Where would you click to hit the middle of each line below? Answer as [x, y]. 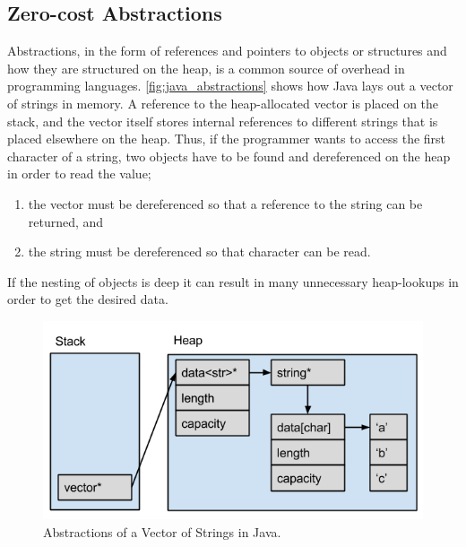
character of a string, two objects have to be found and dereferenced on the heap [229, 156]
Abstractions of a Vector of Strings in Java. [162, 531]
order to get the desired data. [88, 299]
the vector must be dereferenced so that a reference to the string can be [225, 203]
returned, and [66, 221]
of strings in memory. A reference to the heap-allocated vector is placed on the [223, 103]
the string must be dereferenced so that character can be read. [199, 252]
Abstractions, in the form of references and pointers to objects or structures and [227, 51]
